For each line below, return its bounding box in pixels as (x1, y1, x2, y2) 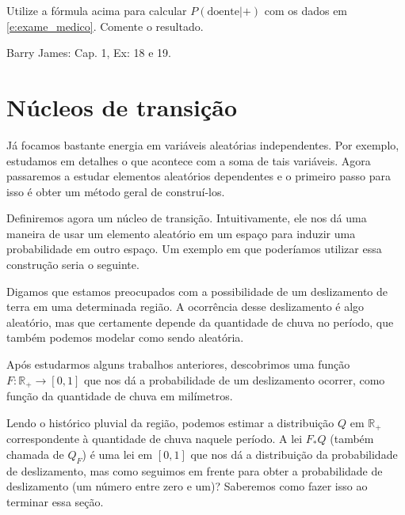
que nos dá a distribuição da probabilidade (190, 445, 398, 462)
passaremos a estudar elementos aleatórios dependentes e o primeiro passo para (6, 168, 392, 184)
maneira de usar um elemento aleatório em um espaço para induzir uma (6, 225, 356, 241)
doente (207, 6, 239, 17)
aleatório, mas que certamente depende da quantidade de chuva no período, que (6, 313, 394, 330)
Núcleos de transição (6, 90, 238, 123)
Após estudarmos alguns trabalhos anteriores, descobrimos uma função (6, 356, 350, 373)
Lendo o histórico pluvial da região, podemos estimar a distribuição (6, 414, 334, 430)
